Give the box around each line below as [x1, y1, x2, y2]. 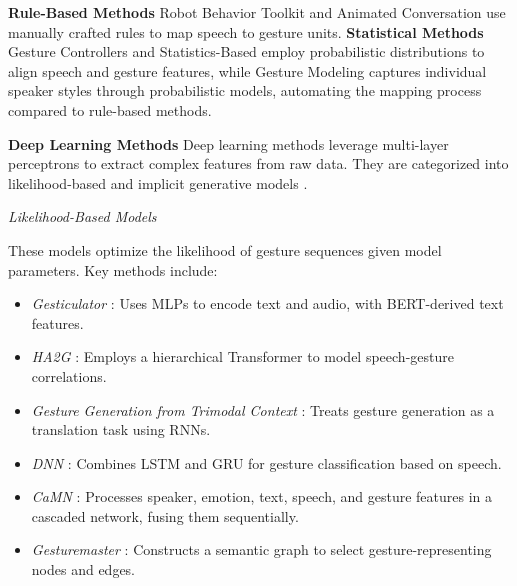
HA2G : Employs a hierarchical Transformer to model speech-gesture [31, 346, 454, 367]
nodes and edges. [31, 559, 136, 580]
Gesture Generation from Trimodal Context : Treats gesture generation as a [31, 399, 495, 420]
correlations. [31, 365, 107, 386]
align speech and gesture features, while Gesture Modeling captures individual [8, 60, 487, 81]
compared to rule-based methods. [8, 99, 212, 120]
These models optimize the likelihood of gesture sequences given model [8, 239, 442, 260]
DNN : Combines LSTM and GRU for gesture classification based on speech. [31, 452, 502, 473]
